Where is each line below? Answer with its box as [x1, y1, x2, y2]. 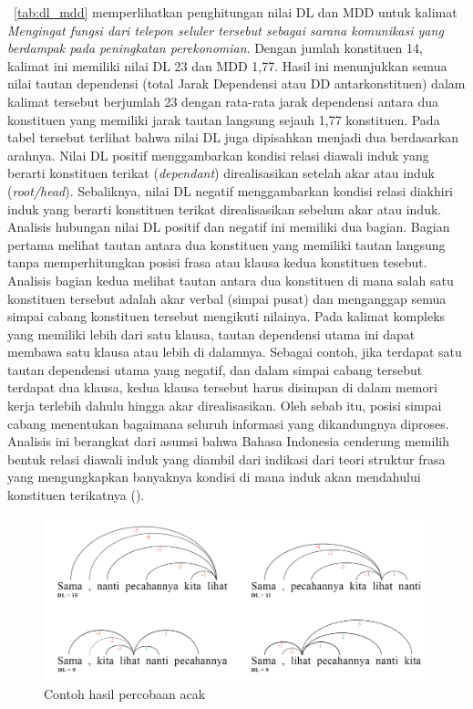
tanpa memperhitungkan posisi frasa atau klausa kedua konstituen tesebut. [7, 253, 427, 272]
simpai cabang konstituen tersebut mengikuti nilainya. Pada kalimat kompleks [7, 307, 446, 326]
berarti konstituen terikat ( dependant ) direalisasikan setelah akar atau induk [7, 163, 435, 182]
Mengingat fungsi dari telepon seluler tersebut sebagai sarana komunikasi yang [7, 20, 444, 39]
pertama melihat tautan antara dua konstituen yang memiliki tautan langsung [7, 235, 446, 254]
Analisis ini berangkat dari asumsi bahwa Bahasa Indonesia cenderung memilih [7, 432, 449, 451]
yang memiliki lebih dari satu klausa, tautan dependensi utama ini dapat [7, 324, 416, 343]
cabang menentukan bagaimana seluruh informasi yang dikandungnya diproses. [7, 413, 449, 433]
